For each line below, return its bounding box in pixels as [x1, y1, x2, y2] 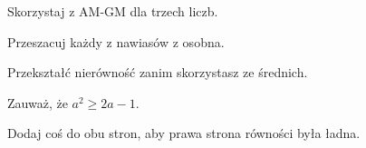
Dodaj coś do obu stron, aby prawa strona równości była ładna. [7, 123, 361, 143]
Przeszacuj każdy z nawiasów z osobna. [7, 32, 225, 51]
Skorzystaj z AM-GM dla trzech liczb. [7, 2, 218, 20]
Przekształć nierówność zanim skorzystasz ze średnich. [7, 63, 308, 82]
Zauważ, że [7, 93, 68, 112]
